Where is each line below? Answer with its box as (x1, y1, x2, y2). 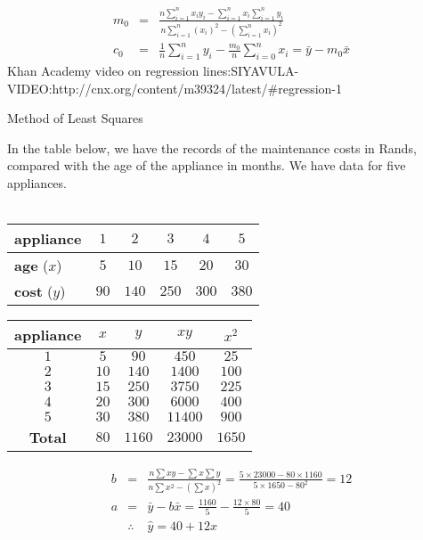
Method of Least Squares (7, 109, 143, 127)
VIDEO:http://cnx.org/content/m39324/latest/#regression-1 (7, 78, 343, 97)
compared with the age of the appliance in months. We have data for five (7, 156, 406, 175)
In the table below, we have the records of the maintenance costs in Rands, (7, 138, 417, 157)
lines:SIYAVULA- (202, 61, 299, 80)
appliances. (7, 174, 67, 192)
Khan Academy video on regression (7, 61, 199, 80)
